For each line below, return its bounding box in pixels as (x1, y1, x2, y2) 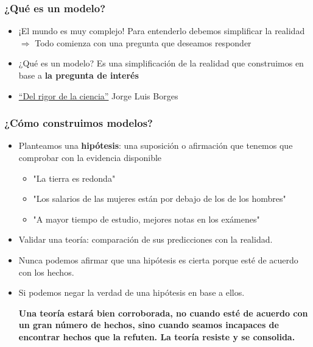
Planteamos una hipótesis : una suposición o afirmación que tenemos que (18, 139, 293, 152)
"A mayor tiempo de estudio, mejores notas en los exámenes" (33, 212, 260, 225)
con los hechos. (18, 265, 74, 278)
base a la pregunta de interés (18, 69, 139, 81)
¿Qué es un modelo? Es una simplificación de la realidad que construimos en (18, 57, 304, 70)
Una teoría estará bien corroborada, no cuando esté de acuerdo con (18, 306, 308, 319)
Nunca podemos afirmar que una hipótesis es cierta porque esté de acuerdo (18, 253, 298, 266)
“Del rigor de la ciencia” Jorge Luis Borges (18, 89, 178, 102)
